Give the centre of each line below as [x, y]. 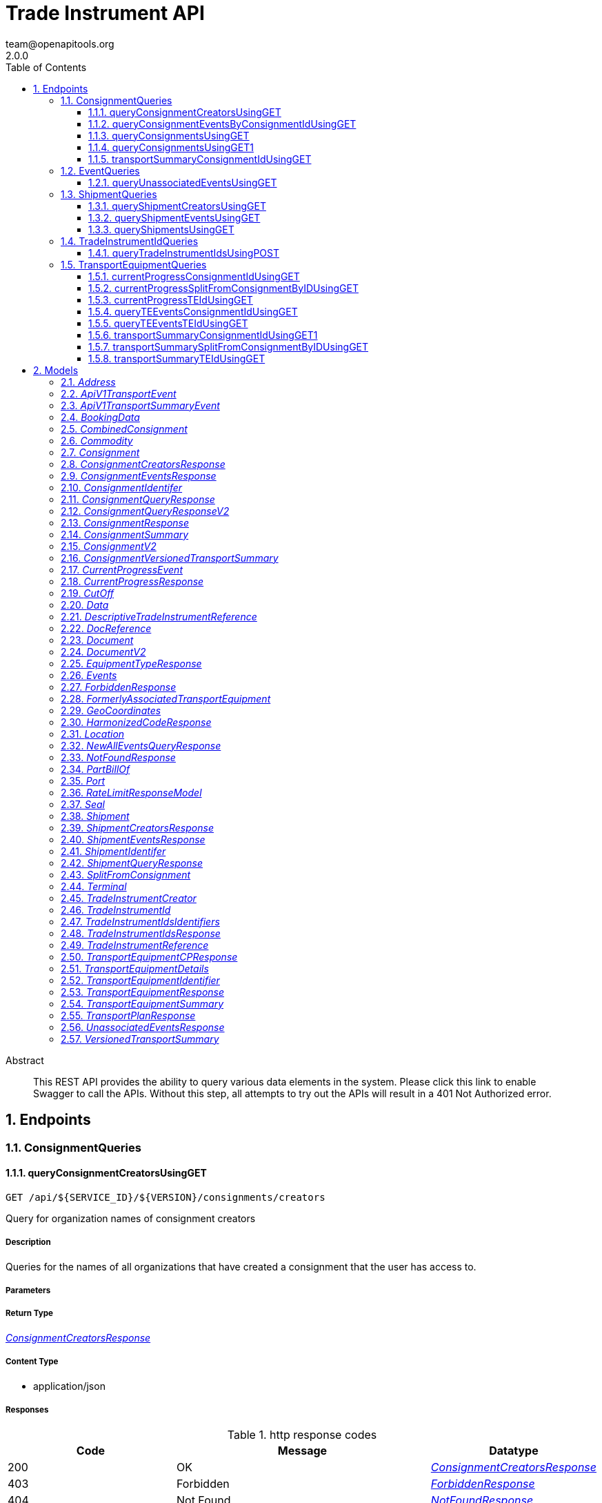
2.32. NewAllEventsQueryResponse [141, 745]
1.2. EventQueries [100, 170]
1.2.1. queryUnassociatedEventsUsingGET [183, 182]
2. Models [56, 370]
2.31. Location [93, 734]
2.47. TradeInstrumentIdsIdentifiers [140, 921]
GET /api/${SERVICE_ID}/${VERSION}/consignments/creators [165, 1197]
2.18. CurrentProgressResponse [132, 581]
